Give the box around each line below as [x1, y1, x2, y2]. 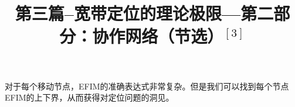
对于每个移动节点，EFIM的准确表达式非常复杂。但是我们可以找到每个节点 [5, 80, 289, 92]
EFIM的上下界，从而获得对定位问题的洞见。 [5, 91, 174, 103]
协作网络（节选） [92, 24, 224, 48]
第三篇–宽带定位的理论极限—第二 [15, 1, 274, 25]
